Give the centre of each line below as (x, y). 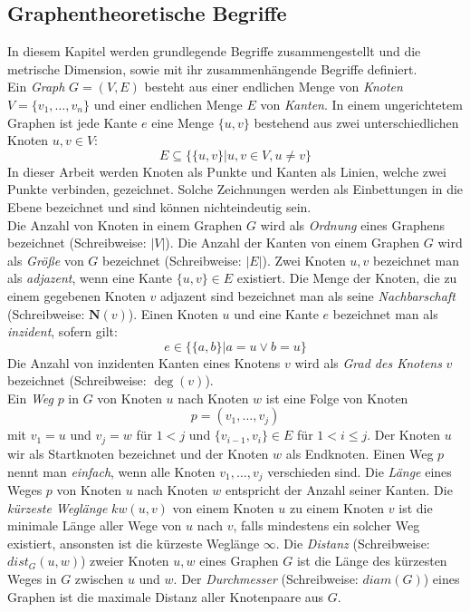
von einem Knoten (223, 507)
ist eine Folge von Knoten (337, 398)
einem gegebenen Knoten (77, 295)
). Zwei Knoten (304, 260)
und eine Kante (276, 313)
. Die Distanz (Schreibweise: (353, 543)
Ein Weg (30, 398)
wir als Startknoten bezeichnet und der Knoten (138, 453)
